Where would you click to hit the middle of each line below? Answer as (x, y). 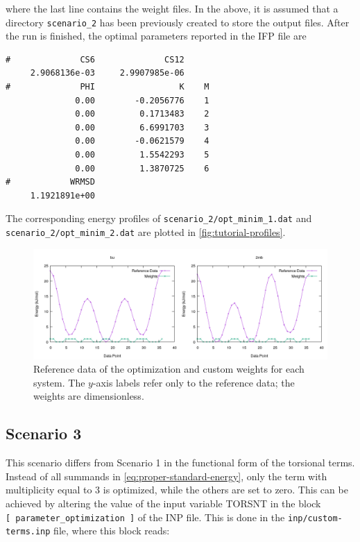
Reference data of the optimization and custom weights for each (169, 369)
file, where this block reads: (112, 531)
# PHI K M (108, 87)
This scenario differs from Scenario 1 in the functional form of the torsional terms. (180, 463)
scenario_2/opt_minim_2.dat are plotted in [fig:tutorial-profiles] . (146, 232)
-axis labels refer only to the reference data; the (194, 382)
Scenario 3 (44, 433)
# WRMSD (50, 182)
